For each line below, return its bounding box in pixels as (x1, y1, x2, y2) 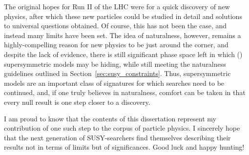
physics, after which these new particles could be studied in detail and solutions (4, 11, 242, 21)
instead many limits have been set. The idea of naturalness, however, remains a (4, 30, 241, 40)
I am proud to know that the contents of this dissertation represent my (4, 113, 216, 123)
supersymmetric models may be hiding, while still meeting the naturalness (4, 58, 226, 69)
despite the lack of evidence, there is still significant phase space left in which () (4, 49, 243, 59)
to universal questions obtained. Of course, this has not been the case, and (4, 20, 227, 31)
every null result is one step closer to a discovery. (4, 97, 150, 107)
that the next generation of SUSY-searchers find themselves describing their (4, 132, 231, 142)
